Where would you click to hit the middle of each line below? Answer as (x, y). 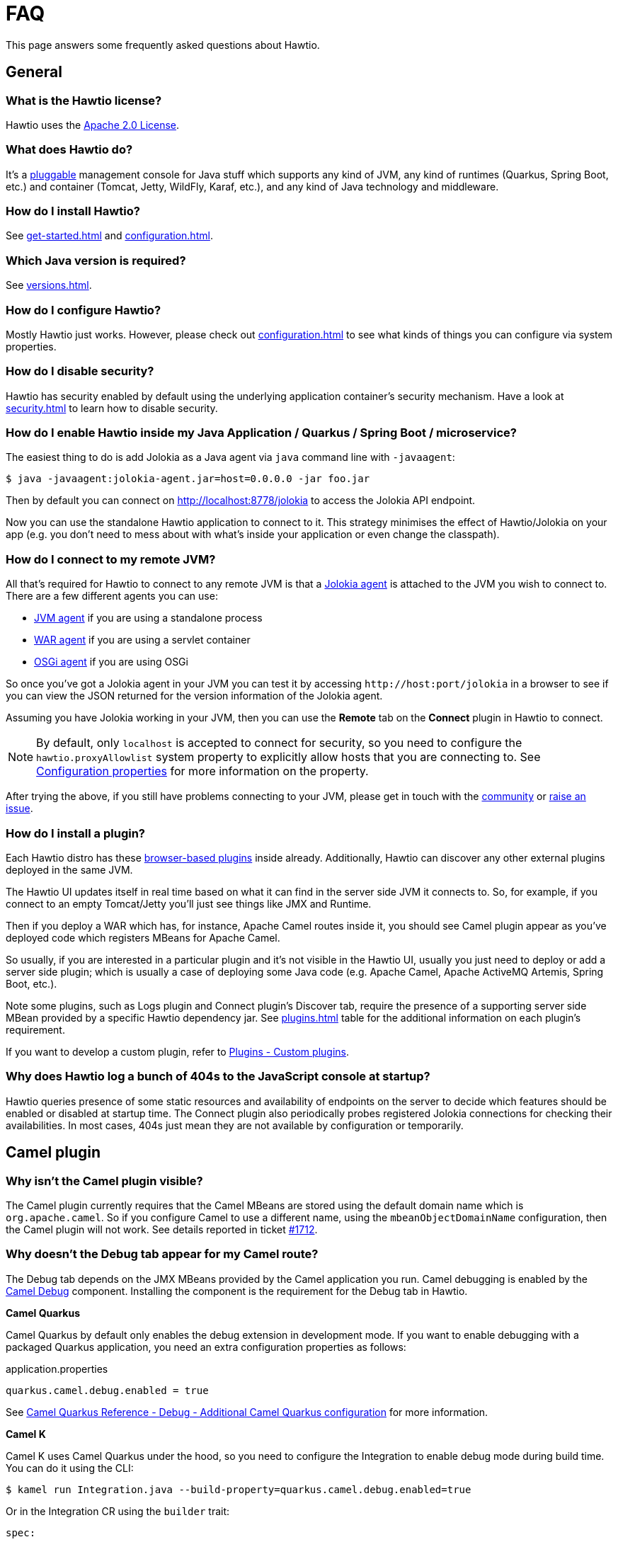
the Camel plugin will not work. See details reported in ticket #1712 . (162, 1229)
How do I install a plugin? (75, 833)
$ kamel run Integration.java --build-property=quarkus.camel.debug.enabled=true (239, 1489)
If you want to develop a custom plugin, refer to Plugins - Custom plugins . (177, 1051)
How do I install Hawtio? (73, 211)
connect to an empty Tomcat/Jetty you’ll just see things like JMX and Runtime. (189, 903)
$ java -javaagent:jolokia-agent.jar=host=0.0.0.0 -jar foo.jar (188, 479)
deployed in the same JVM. (69, 869)
